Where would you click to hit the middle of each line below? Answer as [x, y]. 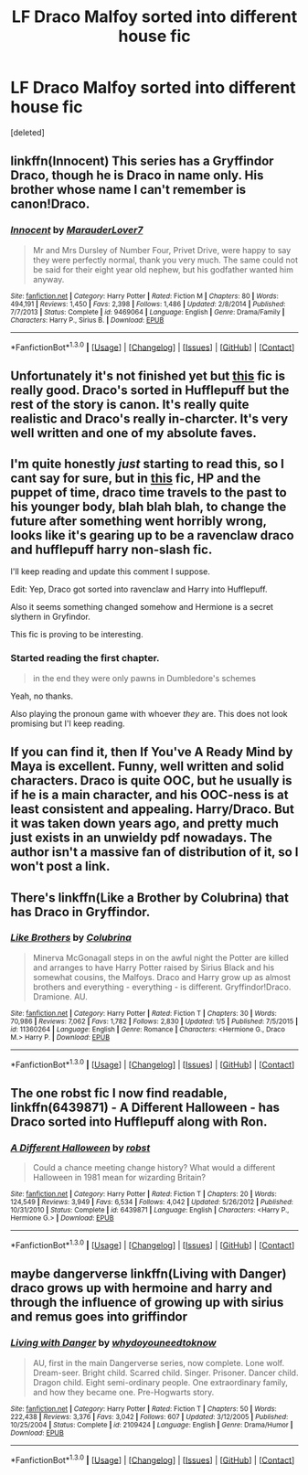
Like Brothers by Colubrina [71, 937]
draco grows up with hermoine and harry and [142, 1288]
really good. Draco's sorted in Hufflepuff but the [150, 390]
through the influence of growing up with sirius [147, 1303]
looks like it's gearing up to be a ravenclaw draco [153, 535]
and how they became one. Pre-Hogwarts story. [123, 1392]
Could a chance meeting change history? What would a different [154, 1168]
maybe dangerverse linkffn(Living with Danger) [149, 1274]
